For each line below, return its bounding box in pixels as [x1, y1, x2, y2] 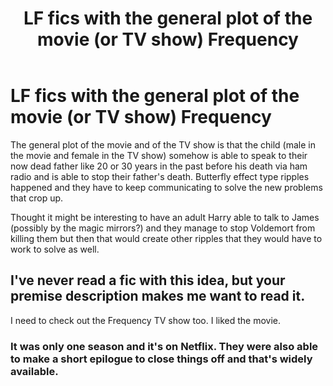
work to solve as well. [10, 243, 100, 255]
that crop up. [10, 192, 64, 204]
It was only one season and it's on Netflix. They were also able [10, 339, 319, 353]
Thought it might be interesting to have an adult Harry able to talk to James [10, 211, 320, 223]
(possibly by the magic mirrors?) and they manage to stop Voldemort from [10, 222, 316, 234]
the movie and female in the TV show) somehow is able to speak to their [10, 149, 308, 161]
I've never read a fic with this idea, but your [10, 272, 286, 289]
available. [10, 364, 59, 378]
